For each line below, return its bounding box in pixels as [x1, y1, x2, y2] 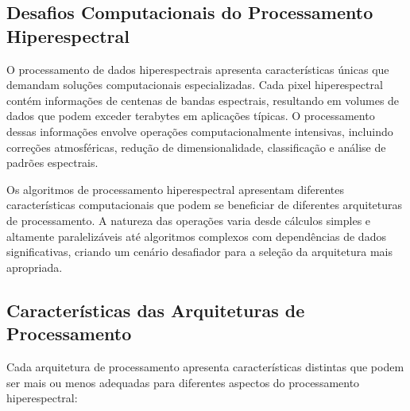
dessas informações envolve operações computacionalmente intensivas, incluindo [6, 122, 393, 139]
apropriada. [6, 258, 63, 275]
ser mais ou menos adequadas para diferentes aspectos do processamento [6, 374, 360, 390]
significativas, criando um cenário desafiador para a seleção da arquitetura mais [6, 243, 393, 260]
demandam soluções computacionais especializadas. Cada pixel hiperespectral [6, 76, 383, 93]
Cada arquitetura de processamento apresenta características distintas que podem [6, 358, 404, 374]
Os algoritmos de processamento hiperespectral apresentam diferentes [6, 180, 345, 197]
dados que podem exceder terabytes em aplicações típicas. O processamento [6, 107, 375, 124]
